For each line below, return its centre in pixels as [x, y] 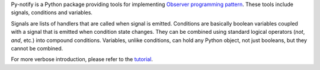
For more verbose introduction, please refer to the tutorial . [82, 59]
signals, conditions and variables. [52, 12]
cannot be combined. [37, 48]
